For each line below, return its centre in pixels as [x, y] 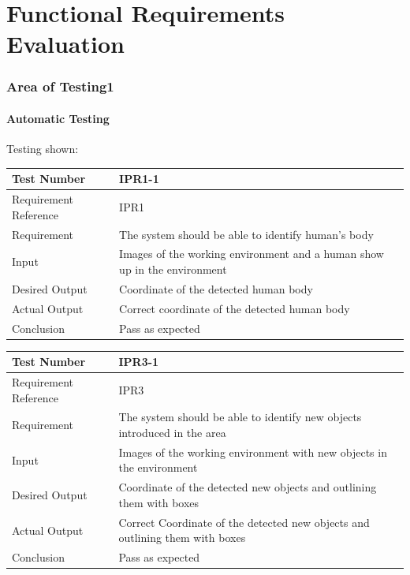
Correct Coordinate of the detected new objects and [244, 522]
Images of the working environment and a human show [252, 254]
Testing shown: [43, 149]
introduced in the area [172, 433]
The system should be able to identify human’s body [246, 234]
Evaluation [65, 44]
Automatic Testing [58, 118]
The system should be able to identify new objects [240, 417]
